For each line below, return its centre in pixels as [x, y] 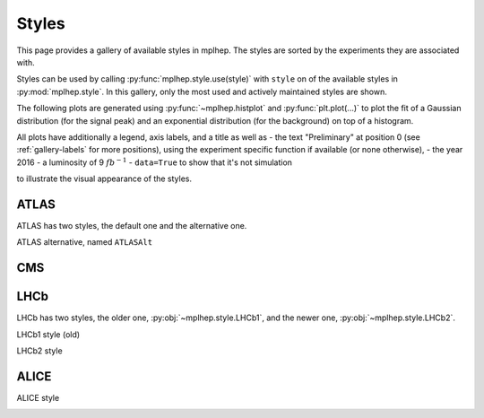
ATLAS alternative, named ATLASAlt [84, 242]
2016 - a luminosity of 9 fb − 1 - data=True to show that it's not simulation [155, 162]
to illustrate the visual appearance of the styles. [104, 179]
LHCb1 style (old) [48, 334]
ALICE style [38, 397]
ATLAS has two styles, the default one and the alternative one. [132, 225]
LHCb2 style [39, 351]
